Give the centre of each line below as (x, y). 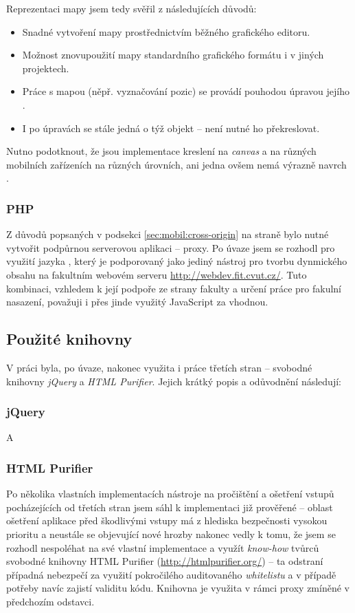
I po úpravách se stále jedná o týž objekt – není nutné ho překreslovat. (171, 128)
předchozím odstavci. (50, 601)
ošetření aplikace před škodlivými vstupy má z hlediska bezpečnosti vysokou (167, 520)
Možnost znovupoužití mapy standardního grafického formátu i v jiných (173, 55)
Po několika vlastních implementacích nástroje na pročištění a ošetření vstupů (170, 494)
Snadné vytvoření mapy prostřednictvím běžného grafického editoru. (166, 31)
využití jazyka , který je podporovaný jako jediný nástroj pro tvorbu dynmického (177, 261)
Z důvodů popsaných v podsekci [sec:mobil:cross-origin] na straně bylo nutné (168, 234)
